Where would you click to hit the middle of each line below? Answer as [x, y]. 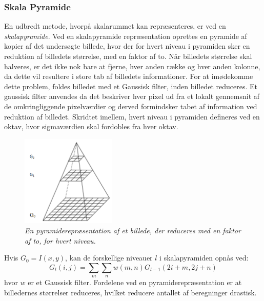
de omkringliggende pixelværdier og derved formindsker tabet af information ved [131, 106]
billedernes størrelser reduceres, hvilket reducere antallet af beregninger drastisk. [130, 292]
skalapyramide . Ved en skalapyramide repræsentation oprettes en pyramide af [126, 36]
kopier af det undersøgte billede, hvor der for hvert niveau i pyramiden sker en [127, 46]
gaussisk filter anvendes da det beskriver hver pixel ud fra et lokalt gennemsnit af [132, 96]
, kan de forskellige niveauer [109, 258]
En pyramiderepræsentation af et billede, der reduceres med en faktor [133, 230]
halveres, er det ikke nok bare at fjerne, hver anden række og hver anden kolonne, [132, 66]
